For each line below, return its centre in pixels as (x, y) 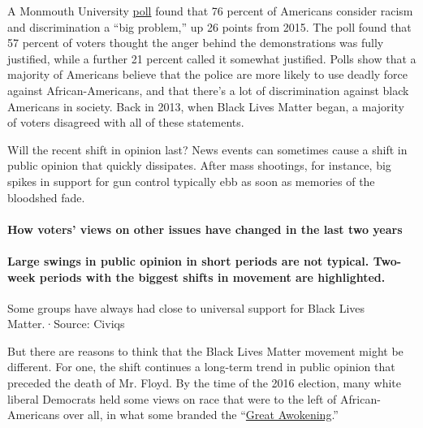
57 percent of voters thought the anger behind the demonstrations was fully (196, 43)
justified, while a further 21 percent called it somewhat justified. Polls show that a (212, 58)
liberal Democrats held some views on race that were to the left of (172, 398)
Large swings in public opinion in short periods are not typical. (188, 260)
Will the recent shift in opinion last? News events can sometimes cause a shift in (207, 149)
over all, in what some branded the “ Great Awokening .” (201, 415)
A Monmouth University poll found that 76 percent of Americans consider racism (210, 11)
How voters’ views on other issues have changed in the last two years (205, 229)
